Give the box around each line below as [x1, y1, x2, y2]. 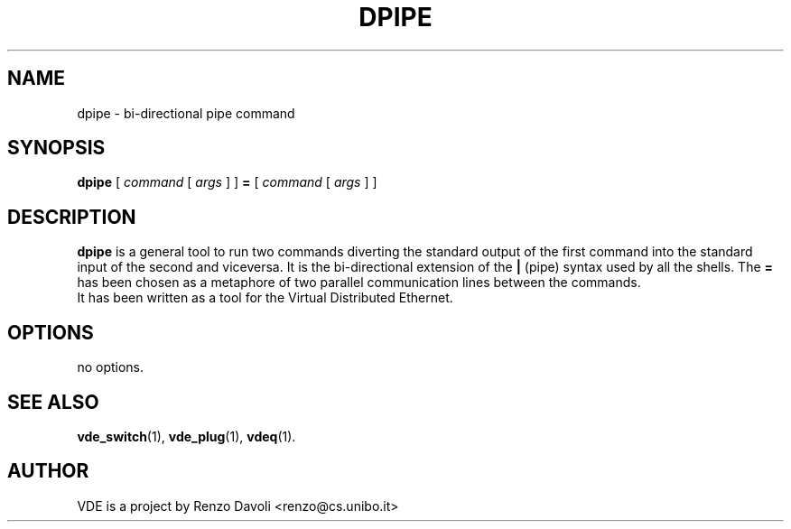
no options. [77, 359, 144, 376]
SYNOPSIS [7, 136, 106, 160]
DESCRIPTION [7, 205, 136, 228]
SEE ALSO [7, 390, 99, 413]
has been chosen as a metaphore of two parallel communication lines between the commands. [77, 274, 641, 291]
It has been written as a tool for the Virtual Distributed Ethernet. [77, 290, 453, 306]
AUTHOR [7, 459, 89, 483]
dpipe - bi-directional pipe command [77, 105, 295, 121]
